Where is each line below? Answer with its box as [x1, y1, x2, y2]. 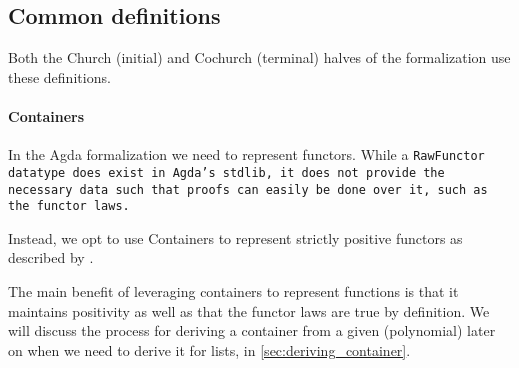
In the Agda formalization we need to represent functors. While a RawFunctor [8, 144, 485, 165]
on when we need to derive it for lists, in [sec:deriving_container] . [8, 339, 411, 360]
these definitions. [8, 66, 111, 87]
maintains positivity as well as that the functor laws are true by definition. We [8, 300, 490, 321]
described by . [8, 247, 94, 268]
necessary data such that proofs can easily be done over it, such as [8, 182, 488, 197]
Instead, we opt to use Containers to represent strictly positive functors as [8, 227, 463, 248]
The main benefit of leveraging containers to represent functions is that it [8, 281, 459, 301]
